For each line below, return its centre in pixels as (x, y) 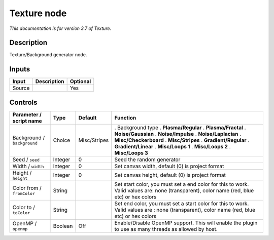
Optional (80, 82)
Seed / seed (26, 159)
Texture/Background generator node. (48, 55)
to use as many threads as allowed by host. (166, 229)
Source (21, 88)
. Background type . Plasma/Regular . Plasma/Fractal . (180, 128)
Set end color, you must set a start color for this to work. (182, 204)
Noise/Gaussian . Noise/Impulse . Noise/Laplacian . (178, 134)
